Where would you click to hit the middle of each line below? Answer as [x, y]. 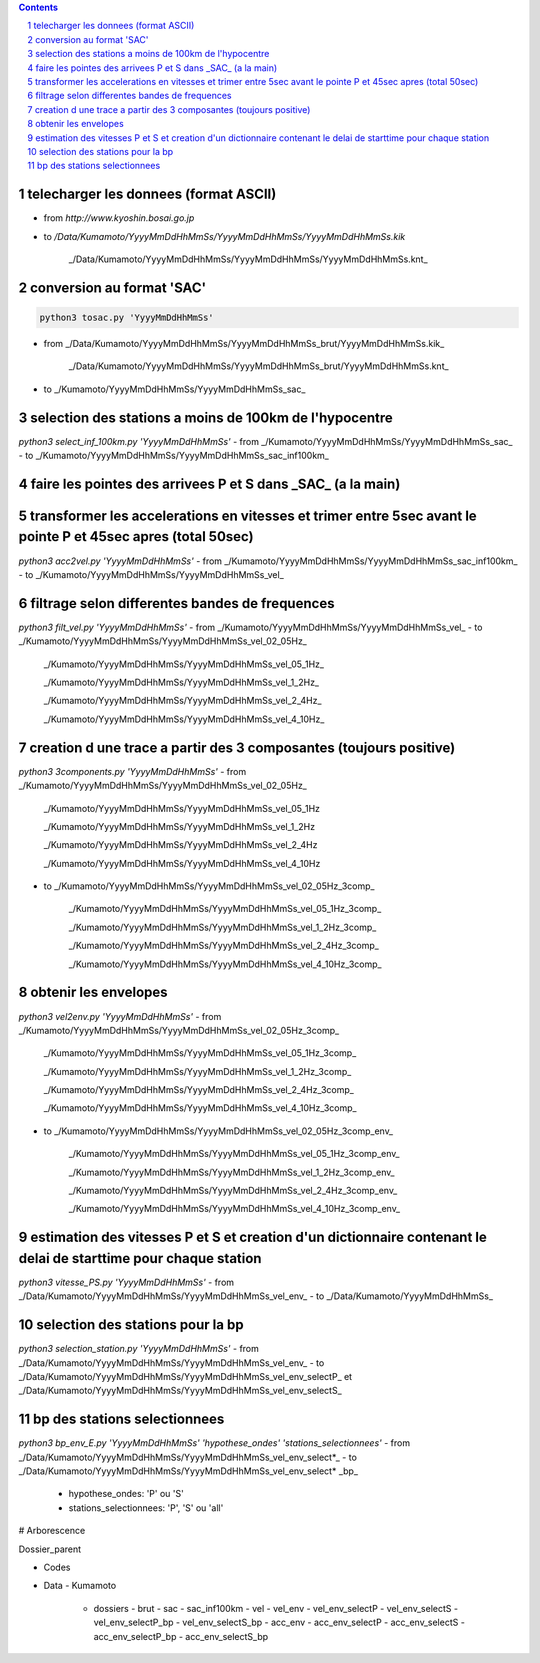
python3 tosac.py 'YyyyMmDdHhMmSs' [126, 317]
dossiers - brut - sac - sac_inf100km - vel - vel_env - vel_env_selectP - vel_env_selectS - [276, 1608]
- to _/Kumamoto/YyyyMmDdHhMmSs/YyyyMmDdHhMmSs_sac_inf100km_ [173, 456]
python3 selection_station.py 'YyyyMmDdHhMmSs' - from [139, 1349]
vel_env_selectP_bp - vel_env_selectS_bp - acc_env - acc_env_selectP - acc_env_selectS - [279, 1622]
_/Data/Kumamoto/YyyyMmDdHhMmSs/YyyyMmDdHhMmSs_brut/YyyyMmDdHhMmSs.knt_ [258, 366]
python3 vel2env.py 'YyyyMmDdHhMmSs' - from [120, 1016]
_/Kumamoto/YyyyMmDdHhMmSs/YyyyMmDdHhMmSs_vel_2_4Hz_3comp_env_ [233, 1191]
